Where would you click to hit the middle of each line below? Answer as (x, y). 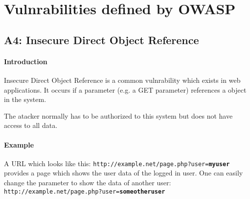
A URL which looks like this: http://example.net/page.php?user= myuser (117, 163)
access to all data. (31, 125)
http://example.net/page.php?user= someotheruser (85, 191)
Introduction (26, 61)
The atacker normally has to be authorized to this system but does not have (118, 115)
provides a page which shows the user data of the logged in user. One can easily (124, 173)
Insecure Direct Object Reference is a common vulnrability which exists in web (122, 80)
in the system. (25, 99)
